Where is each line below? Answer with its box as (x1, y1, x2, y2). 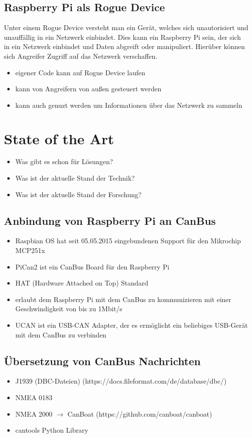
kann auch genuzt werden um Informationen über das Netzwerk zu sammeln (15, 100, 242, 110)
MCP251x (15, 245, 45, 255)
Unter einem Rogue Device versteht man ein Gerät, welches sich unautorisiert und (4, 22, 249, 33)
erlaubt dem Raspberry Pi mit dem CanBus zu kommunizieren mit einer (15, 294, 232, 304)
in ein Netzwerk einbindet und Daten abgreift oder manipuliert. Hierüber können (4, 41, 245, 51)
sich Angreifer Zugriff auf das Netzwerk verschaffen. (4, 51, 158, 61)
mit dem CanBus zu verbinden (15, 329, 107, 339)
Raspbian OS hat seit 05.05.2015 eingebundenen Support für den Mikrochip (15, 236, 241, 246)
